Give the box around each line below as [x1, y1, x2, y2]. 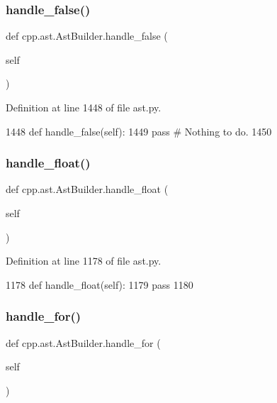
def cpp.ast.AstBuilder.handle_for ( [6, 335, 161, 350]
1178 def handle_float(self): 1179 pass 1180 [6, 277, 193, 292]
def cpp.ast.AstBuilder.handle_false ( [6, 28, 168, 43]
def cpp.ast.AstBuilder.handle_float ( [6, 182, 169, 197]
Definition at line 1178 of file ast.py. [6, 253, 162, 268]
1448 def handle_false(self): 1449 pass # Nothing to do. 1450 [6, 123, 272, 138]
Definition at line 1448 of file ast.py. [6, 100, 162, 114]
